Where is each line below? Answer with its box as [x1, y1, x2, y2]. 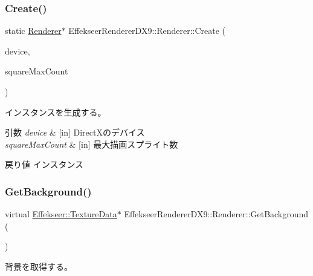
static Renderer [5, 24, 62, 37]
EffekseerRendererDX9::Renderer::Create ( [68, 24, 226, 37]
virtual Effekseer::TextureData [5, 208, 117, 220]
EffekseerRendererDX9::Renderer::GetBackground [124, 208, 309, 220]
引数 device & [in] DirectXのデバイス [5, 126, 145, 139]
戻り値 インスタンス [5, 158, 84, 171]
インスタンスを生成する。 [5, 105, 106, 118]
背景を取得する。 [5, 260, 73, 272]
